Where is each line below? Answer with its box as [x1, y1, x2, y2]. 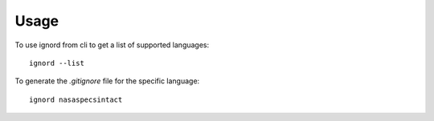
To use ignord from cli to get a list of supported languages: [14, 40, 210, 50]
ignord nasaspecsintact [29, 95, 123, 104]
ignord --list [29, 58, 84, 67]
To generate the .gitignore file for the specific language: [14, 76, 200, 86]
